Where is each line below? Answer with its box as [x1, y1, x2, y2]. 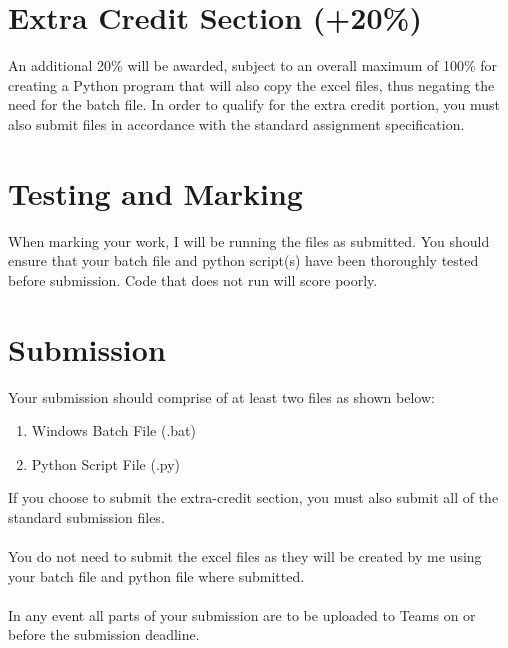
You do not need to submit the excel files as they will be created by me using [8, 546, 482, 567]
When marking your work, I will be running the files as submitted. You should [8, 230, 490, 251]
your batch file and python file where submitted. [8, 565, 305, 586]
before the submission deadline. [8, 624, 200, 645]
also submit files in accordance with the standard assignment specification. [8, 113, 465, 134]
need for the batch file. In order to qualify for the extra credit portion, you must [8, 94, 500, 115]
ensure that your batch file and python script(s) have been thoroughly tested [8, 250, 479, 271]
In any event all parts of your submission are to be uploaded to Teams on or [8, 604, 476, 625]
